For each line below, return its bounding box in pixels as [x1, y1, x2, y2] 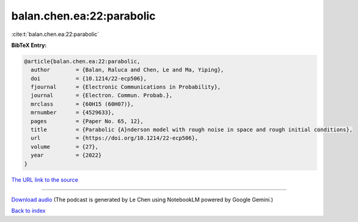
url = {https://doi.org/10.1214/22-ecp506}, [31, 135, 199, 141]
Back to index [11, 207, 46, 215]
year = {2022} [31, 152, 102, 159]
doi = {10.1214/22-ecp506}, [31, 75, 147, 82]
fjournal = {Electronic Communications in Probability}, [31, 84, 221, 91]
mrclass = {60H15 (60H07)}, [31, 101, 134, 107]
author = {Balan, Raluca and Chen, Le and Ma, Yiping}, [31, 66, 224, 73]
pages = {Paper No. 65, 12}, [31, 118, 144, 124]
